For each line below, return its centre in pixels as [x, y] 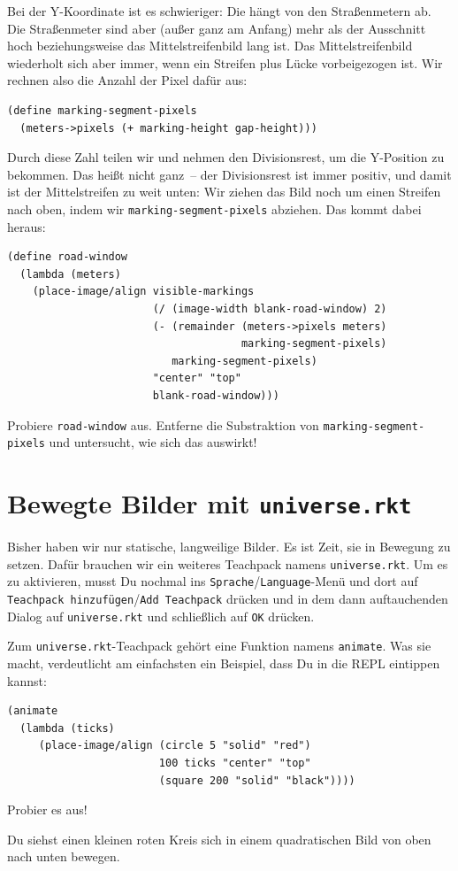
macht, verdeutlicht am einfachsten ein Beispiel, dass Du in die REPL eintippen [224, 663]
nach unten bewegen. [64, 856]
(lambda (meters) [70, 274]
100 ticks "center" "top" [235, 763]
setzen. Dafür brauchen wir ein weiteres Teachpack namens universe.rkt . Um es [228, 563]
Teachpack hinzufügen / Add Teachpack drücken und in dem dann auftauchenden [228, 598]
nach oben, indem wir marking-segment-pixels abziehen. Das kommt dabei [214, 208]
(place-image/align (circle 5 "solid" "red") [175, 746]
